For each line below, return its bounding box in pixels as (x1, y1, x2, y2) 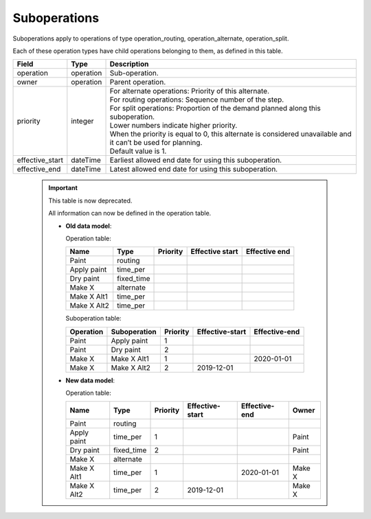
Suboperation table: (65, 314, 122, 323)
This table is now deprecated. (48, 196, 133, 205)
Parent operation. (109, 78, 166, 87)
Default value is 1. (109, 146, 167, 156)
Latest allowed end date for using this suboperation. (109, 165, 278, 174)
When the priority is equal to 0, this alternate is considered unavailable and (109, 129, 352, 139)
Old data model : (65, 222, 112, 230)
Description (109, 59, 149, 69)
